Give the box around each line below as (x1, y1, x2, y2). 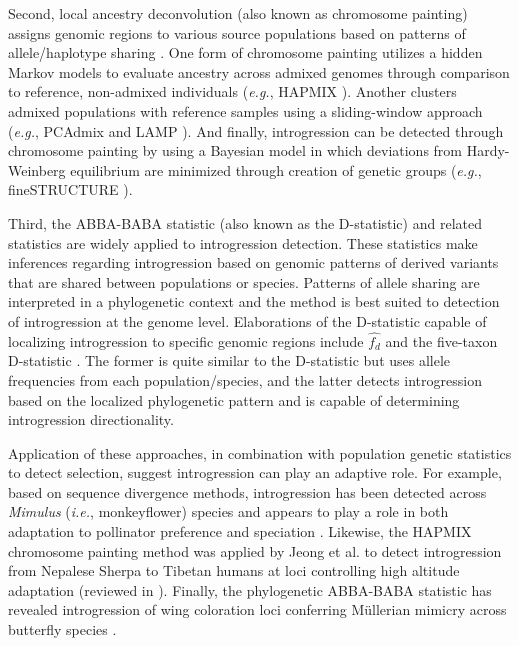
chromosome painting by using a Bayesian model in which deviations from (8, 140, 463, 161)
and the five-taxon (385, 330, 498, 351)
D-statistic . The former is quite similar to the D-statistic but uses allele (8, 350, 451, 371)
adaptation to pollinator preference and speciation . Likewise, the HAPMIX (8, 521, 472, 542)
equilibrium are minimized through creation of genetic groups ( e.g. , (70, 159, 482, 180)
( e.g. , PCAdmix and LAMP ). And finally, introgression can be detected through (8, 120, 504, 141)
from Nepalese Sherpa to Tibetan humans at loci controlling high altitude (8, 560, 460, 581)
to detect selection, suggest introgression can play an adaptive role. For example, (8, 462, 502, 483)
